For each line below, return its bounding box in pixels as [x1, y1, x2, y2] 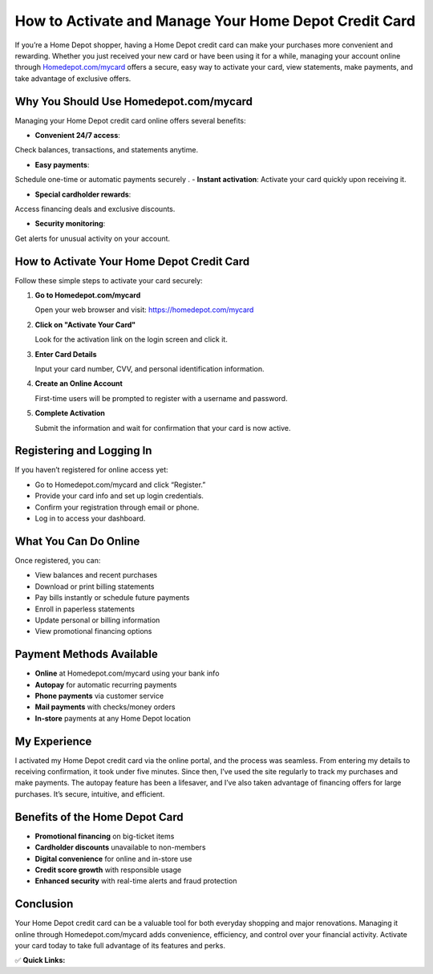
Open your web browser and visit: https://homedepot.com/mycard [34, 305, 254, 315]
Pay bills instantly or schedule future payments [34, 593, 190, 603]
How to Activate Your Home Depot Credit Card [14, 254, 250, 268]
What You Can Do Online [14, 534, 140, 548]
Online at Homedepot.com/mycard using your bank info [34, 668, 220, 678]
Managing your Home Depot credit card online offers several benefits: [14, 116, 246, 125]
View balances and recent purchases [34, 570, 158, 580]
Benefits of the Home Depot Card [14, 810, 184, 824]
